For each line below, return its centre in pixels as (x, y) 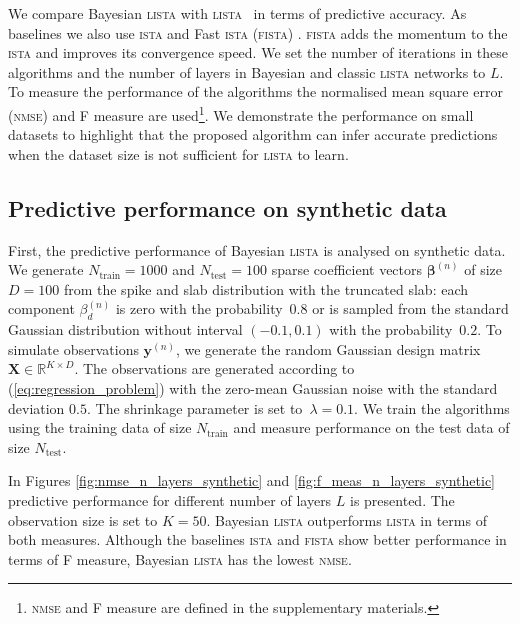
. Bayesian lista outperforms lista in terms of (346, 519)
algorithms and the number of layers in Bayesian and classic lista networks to (247, 71)
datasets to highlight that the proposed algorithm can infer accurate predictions (253, 134)
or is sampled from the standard (410, 308)
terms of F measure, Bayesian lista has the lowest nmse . (180, 558)
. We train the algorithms (432, 407)
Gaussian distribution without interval (125, 329)
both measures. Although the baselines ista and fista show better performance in (257, 539)
